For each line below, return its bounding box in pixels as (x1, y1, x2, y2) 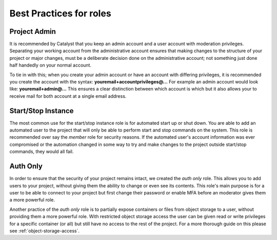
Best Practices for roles (9, 8, 111, 19)
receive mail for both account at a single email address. (9, 93, 127, 99)
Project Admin (9, 27, 56, 36)
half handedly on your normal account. (9, 62, 92, 69)
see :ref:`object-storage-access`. (9, 228, 80, 234)
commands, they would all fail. (9, 148, 74, 155)
